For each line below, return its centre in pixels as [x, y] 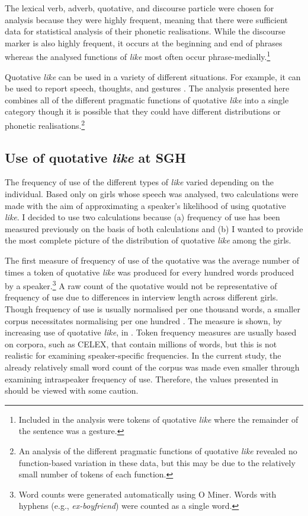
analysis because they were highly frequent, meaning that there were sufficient [146, 19]
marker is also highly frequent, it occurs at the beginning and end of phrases [144, 42]
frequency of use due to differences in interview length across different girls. [142, 297]
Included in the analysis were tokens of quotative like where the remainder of [158, 419]
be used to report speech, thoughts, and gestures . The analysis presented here [147, 88]
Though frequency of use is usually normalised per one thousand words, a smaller [153, 309]
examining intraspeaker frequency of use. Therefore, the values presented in [142, 379]
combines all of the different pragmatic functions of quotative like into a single [147, 99]
